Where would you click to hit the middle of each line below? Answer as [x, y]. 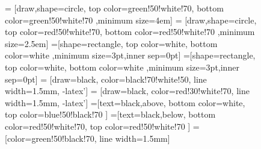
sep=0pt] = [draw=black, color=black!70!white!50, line [106, 79]
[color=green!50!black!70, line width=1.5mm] [88, 138]
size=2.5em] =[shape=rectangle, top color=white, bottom [111, 43]
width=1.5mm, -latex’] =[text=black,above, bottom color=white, [125, 102]
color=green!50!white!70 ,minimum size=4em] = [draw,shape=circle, [131, 20]
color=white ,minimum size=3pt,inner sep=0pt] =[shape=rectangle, [130, 55]
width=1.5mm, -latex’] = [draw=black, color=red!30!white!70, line [127, 91]
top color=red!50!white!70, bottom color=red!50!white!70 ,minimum [130, 32]
